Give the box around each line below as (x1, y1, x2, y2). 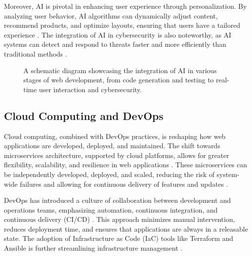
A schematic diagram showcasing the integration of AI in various (23, 65, 217, 75)
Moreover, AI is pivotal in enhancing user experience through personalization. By (4, 1, 247, 11)
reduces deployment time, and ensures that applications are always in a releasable (4, 223, 248, 234)
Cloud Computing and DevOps (4, 108, 164, 123)
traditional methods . (4, 48, 67, 59)
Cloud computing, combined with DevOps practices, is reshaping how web (4, 131, 226, 141)
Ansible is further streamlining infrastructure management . (4, 243, 183, 253)
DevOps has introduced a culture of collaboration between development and (4, 195, 231, 205)
